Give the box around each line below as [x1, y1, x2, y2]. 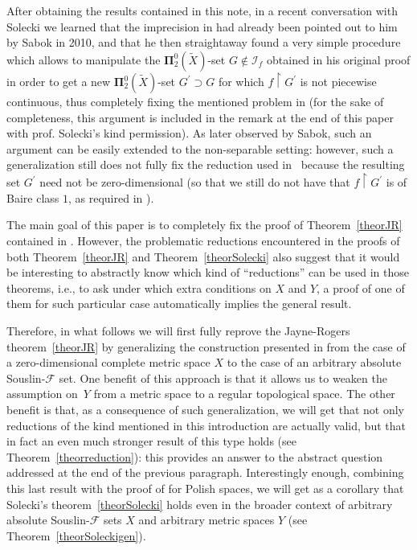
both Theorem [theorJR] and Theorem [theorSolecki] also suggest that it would [6, 248, 400, 265]
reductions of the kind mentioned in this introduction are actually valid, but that [6, 417, 406, 433]
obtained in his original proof [267, 51, 411, 68]
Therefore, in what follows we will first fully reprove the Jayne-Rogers [6, 322, 350, 339]
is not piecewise [300, 73, 377, 90]
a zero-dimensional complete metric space [6, 354, 211, 371]
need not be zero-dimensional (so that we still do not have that [39, 174, 350, 191]
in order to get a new [6, 73, 111, 90]
